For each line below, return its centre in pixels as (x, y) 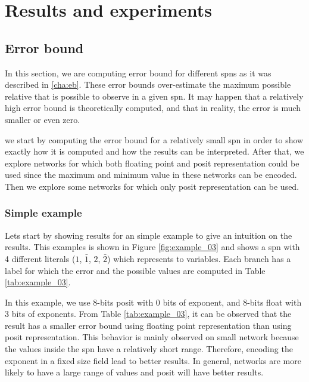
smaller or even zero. (43, 119)
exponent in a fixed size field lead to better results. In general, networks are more (153, 360)
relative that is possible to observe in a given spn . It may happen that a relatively (154, 96)
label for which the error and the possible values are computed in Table (135, 270)
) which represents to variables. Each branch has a (199, 258)
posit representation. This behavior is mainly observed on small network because (152, 337)
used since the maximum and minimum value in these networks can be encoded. (151, 175)
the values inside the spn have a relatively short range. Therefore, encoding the (149, 349)
